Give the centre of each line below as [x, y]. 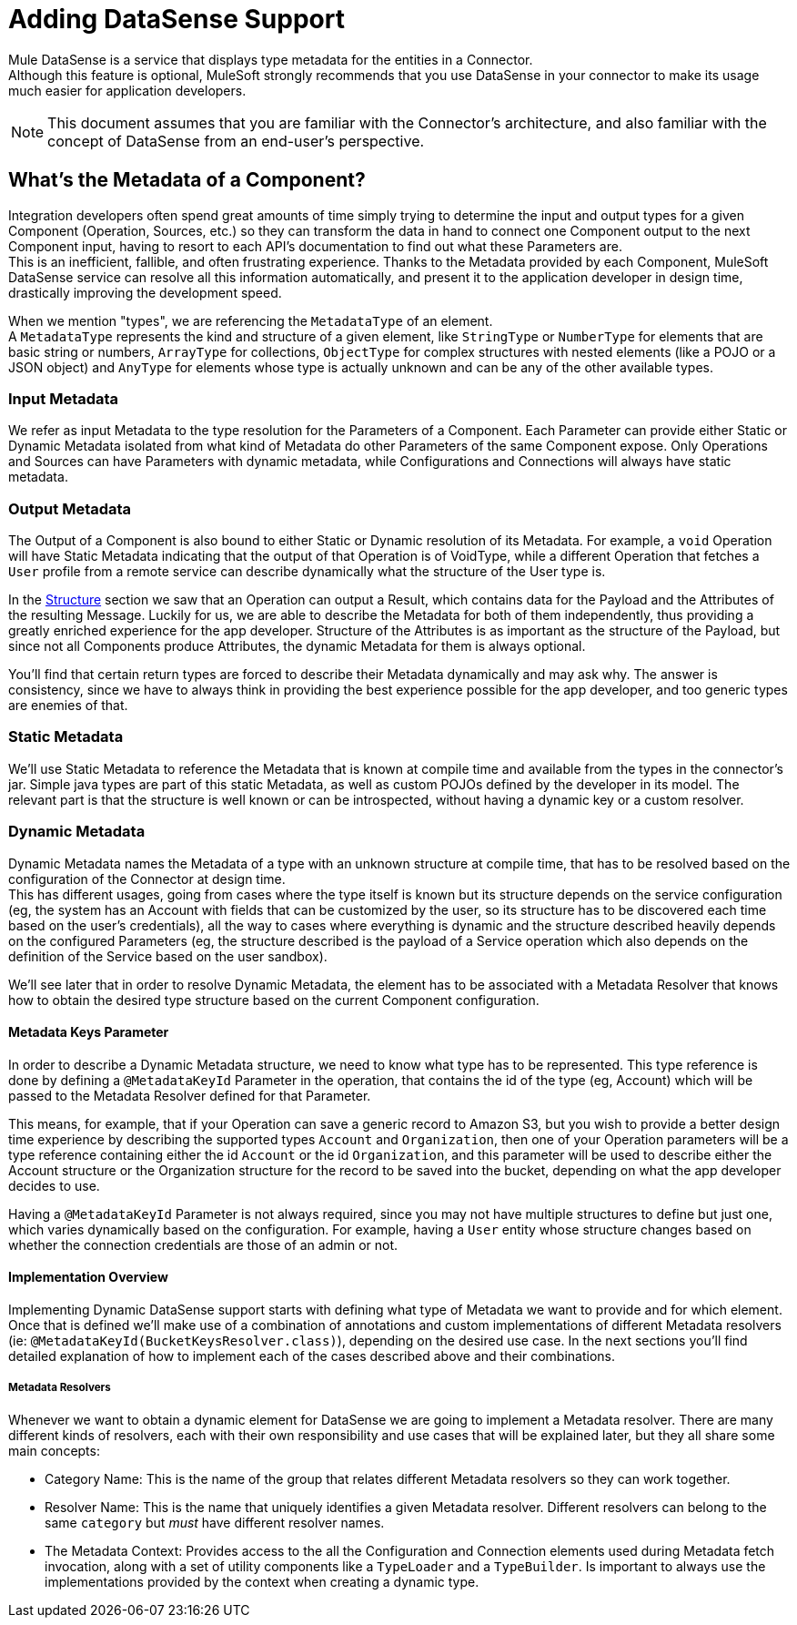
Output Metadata [70, 508]
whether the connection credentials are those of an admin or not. [203, 1244]
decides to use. [54, 1185]
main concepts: [54, 1450]
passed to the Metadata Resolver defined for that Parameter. [190, 1095]
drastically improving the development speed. [145, 292]
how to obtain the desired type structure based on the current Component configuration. [274, 1000]
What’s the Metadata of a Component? [187, 180]
